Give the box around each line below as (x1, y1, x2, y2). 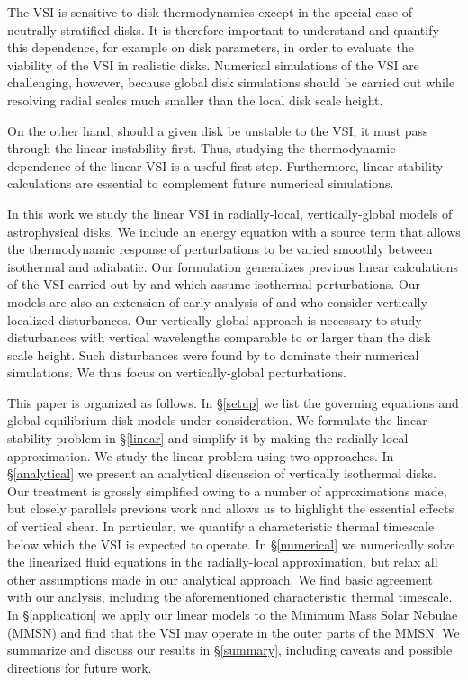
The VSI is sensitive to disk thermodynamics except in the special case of (7, 3, 413, 21)
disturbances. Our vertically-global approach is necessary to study (58, 310, 422, 329)
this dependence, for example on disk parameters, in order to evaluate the (7, 38, 414, 57)
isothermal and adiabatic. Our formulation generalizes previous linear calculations (7, 257, 459, 276)
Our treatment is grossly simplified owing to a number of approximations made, (7, 481, 447, 500)
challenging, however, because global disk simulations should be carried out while (7, 73, 455, 92)
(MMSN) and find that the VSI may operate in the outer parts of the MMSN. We (7, 622, 460, 641)
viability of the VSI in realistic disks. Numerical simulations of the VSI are (7, 55, 419, 74)
